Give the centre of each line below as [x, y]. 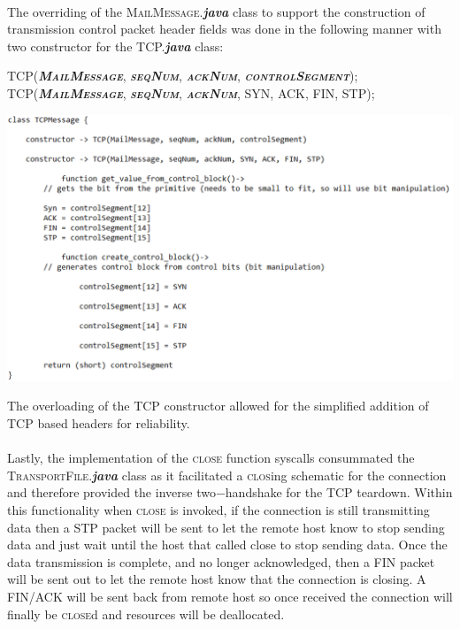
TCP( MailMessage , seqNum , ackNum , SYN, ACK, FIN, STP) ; [191, 92]
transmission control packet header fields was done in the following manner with [224, 29]
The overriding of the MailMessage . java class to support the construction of [216, 11]
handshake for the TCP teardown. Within [339, 492]
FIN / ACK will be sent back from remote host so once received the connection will [230, 596]
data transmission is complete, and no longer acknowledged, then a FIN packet [221, 561]
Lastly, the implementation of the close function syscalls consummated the [211, 458]
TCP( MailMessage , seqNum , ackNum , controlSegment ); [183, 76]
